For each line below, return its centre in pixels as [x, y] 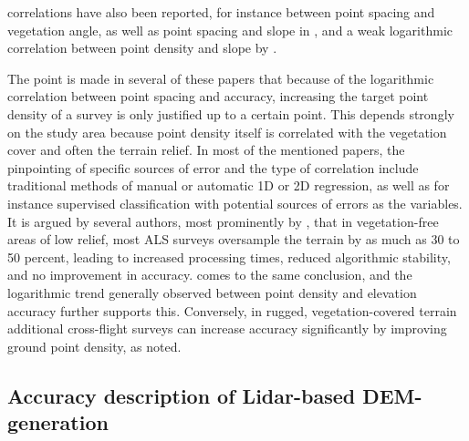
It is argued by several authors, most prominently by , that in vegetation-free [223, 221]
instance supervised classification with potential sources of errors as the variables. [235, 203]
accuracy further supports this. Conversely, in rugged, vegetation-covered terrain [232, 310]
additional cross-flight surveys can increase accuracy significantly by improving [227, 328]
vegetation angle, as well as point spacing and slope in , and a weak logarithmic [230, 30]
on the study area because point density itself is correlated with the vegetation [227, 132]
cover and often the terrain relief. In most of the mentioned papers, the [206, 150]
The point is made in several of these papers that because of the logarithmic [221, 78]
